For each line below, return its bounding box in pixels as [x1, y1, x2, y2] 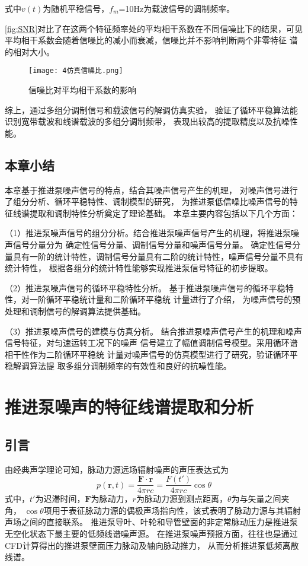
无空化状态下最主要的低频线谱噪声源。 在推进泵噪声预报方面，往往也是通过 [5, 527, 298, 539]
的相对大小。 [5, 45, 54, 58]
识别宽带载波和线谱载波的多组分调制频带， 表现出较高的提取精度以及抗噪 [5, 115, 290, 128]
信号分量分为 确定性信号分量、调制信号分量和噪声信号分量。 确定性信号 [12, 238, 293, 250]
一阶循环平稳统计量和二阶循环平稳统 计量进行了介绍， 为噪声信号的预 [29, 293, 301, 306]
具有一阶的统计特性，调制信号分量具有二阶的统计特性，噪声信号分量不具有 [12, 250, 303, 262]
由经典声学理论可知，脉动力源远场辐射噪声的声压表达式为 [5, 463, 229, 475]
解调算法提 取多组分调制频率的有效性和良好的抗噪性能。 [12, 360, 232, 372]
